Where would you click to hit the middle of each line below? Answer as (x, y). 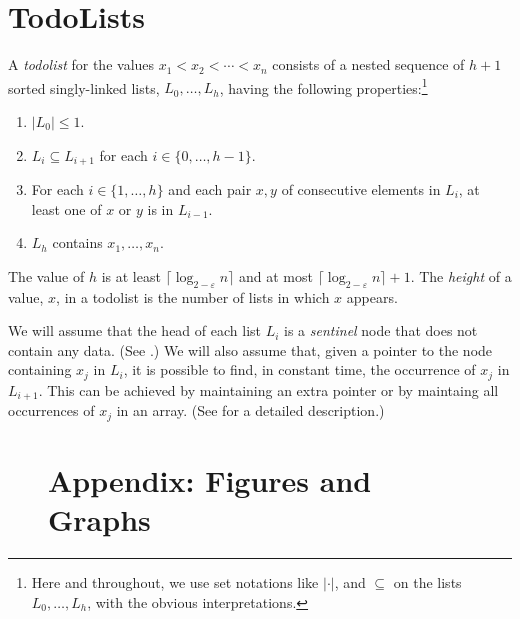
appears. (372, 296)
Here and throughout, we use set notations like (175, 582)
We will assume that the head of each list (134, 330)
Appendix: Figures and (210, 479)
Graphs (99, 519)
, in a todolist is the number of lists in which (193, 296)
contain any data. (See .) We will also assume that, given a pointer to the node (250, 349)
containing (40, 369)
